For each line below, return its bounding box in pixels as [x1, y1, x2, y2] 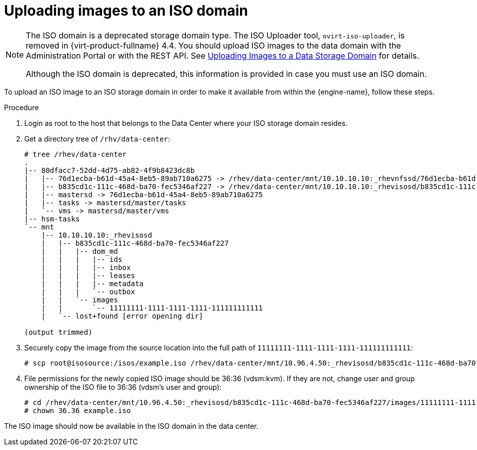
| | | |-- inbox [41, 263, 131, 272]
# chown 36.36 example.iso [24, 406, 131, 415]
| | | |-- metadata [41, 279, 144, 288]
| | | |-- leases [41, 271, 135, 280]
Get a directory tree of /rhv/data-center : [24, 134, 170, 143]
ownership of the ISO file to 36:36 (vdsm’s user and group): [24, 382, 222, 391]
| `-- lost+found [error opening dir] [41, 311, 204, 320]
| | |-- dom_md [41, 247, 118, 255]
